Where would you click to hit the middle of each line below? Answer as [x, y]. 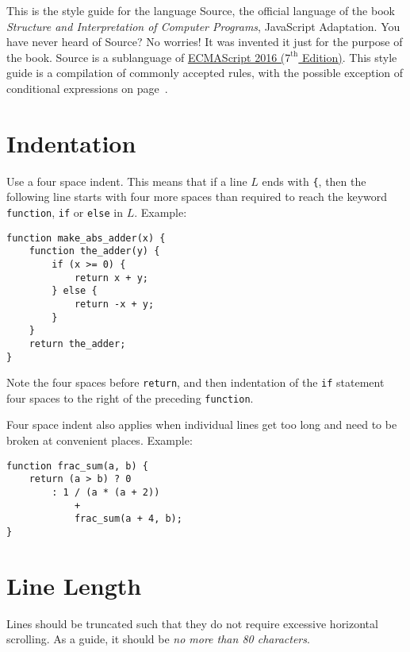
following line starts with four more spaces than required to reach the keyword [197, 197]
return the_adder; [77, 343]
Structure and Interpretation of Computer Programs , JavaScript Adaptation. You [203, 26]
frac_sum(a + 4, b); [128, 519]
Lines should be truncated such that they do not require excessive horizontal [192, 623]
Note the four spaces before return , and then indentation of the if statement [195, 382]
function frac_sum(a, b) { [77, 466]
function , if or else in [65, 212]
